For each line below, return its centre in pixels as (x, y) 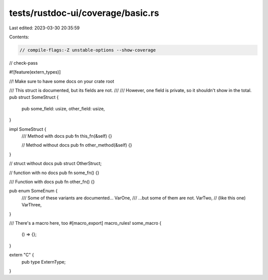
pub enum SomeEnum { (33, 191)
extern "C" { (22, 255)
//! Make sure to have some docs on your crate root (62, 81)
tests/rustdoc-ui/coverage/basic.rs (84, 13)
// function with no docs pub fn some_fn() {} (54, 173)
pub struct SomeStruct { (34, 97)
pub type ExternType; (44, 262)
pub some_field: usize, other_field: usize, (63, 108)
